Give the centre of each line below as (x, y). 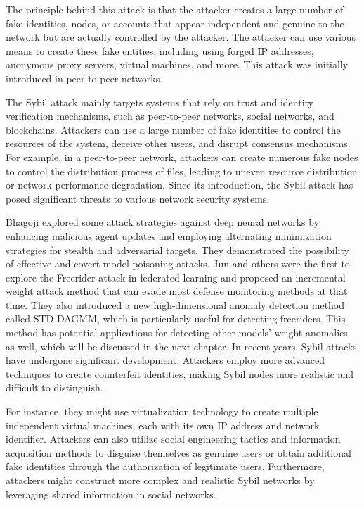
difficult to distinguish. (54, 387)
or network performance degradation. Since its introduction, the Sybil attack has (180, 185)
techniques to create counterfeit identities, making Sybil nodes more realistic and (180, 373)
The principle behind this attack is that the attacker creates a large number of (175, 9)
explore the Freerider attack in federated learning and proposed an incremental (176, 277)
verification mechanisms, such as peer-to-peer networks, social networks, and (170, 116)
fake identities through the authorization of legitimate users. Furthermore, (165, 466)
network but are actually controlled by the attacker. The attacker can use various (181, 37)
